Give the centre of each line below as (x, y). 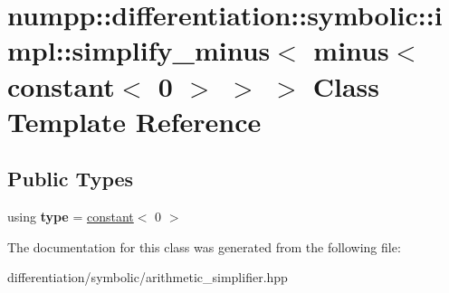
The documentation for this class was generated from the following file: (204, 246)
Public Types (71, 179)
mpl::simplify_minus (139, 50)
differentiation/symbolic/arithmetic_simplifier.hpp (148, 277)
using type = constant (71, 217)
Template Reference (134, 121)
